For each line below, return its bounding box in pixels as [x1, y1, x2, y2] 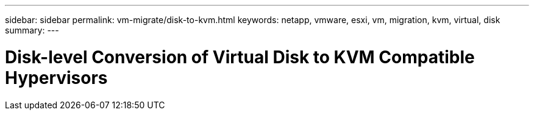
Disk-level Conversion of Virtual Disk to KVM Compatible [5, 46, 475, 68]
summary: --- [5, 25, 59, 35]
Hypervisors [5, 67, 108, 88]
